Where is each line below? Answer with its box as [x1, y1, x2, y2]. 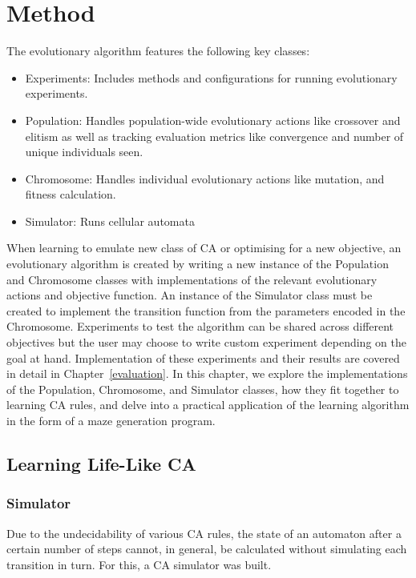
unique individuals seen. [25, 143, 143, 160]
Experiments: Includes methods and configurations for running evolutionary [25, 69, 398, 86]
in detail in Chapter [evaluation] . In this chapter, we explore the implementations [6, 365, 408, 382]
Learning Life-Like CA [6, 451, 196, 476]
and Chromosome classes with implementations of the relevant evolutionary [6, 271, 378, 287]
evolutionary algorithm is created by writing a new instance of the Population [6, 255, 389, 272]
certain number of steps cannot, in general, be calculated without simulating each [6, 540, 407, 557]
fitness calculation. [25, 186, 116, 203]
